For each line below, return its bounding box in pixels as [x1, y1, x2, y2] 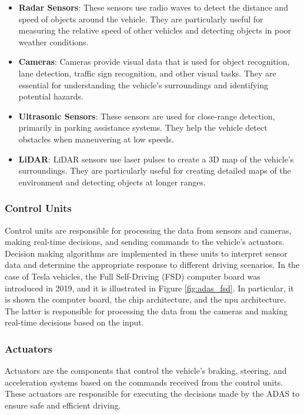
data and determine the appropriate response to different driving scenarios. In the [5, 258, 300, 271]
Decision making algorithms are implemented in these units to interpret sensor [5, 247, 288, 259]
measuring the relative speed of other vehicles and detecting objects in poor [18, 24, 292, 36]
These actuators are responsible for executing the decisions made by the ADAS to [5, 387, 300, 400]
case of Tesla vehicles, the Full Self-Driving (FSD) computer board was [5, 270, 260, 282]
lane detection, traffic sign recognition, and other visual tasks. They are [18, 67, 276, 79]
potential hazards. [18, 90, 83, 102]
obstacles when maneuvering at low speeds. [18, 132, 174, 145]
